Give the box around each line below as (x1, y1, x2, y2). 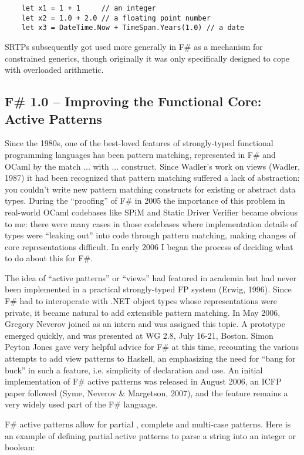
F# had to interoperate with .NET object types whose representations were (5, 295, 278, 307)
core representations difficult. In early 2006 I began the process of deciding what (5, 240, 293, 252)
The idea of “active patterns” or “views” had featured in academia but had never (5, 271, 296, 284)
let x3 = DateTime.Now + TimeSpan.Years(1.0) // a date (21, 23, 245, 32)
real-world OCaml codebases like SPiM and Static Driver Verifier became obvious (5, 205, 298, 218)
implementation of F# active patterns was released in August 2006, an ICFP (5, 375, 282, 387)
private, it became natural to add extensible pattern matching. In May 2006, (5, 306, 281, 318)
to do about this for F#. (5, 252, 93, 264)
